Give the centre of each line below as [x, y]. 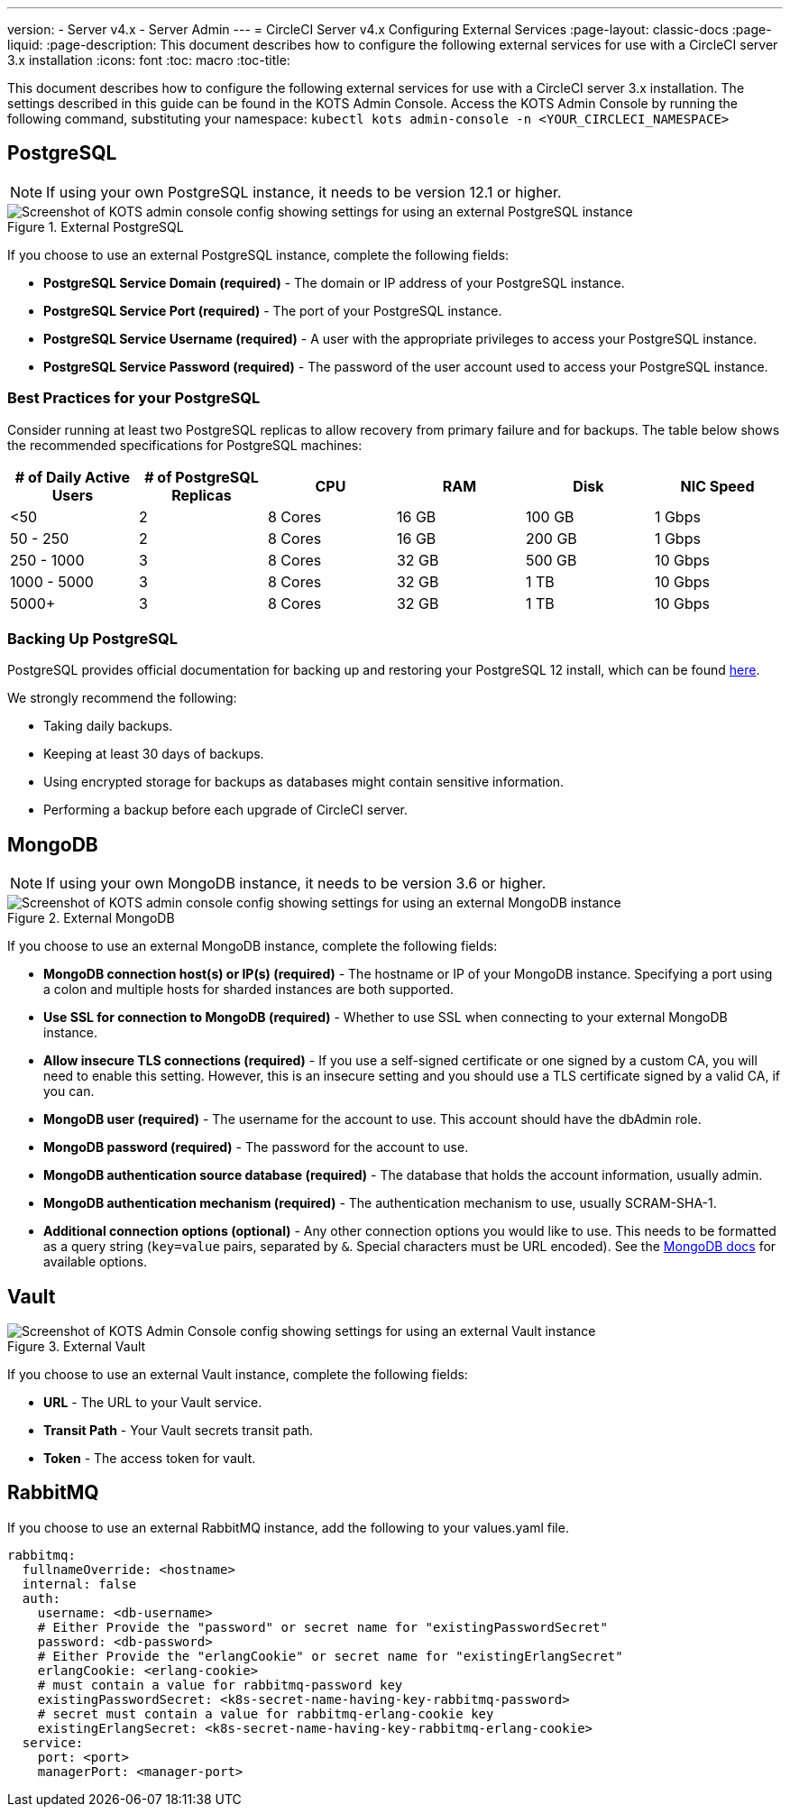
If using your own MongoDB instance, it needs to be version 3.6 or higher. [296, 884]
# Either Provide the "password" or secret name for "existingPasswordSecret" [322, 1627]
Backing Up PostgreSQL [92, 638]
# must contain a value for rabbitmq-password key [220, 1685]
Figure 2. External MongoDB [91, 918]
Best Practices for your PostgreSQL [134, 398]
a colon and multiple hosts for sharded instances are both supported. [249, 990]
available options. [96, 1262]
